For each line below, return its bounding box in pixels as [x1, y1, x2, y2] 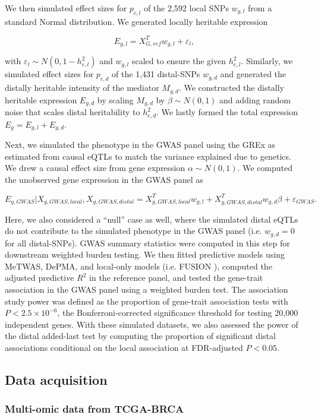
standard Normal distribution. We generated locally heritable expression [5, 15, 268, 27]
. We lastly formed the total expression [156, 106, 298, 118]
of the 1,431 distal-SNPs [112, 68, 200, 80]
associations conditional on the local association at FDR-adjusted [5, 341, 243, 353]
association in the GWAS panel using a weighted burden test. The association [5, 283, 288, 295]
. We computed [237, 161, 293, 174]
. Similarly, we [241, 55, 293, 67]
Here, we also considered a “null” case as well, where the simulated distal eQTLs [5, 213, 298, 225]
